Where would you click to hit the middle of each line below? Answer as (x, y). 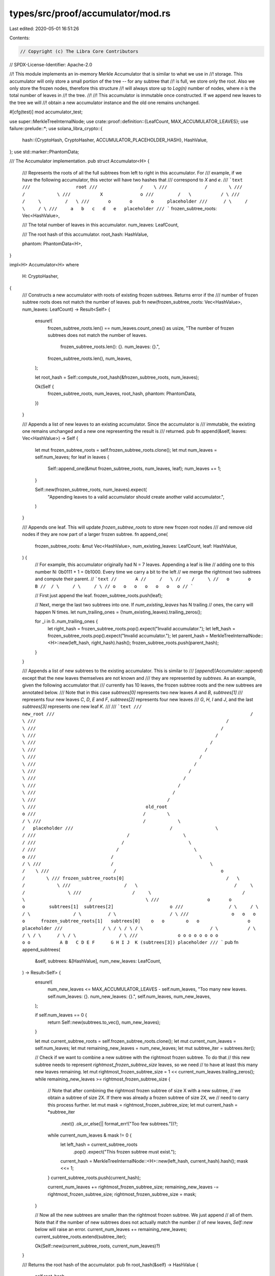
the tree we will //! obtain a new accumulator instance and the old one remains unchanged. (105, 103)
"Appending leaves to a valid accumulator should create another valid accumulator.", (136, 497)
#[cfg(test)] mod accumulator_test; (46, 112)
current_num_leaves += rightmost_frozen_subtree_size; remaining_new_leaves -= (133, 1187)
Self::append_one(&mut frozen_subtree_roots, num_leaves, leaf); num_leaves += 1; (134, 469)
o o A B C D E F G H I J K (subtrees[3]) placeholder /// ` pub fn (130, 942)
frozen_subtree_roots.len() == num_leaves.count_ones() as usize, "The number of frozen (141, 328)
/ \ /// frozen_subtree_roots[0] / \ (131, 878)
